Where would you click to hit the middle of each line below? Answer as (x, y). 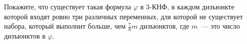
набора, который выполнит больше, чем (65, 26)
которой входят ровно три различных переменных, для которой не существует (124, 16)
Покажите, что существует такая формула (68, 6)
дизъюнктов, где (164, 26)
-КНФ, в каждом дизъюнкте (192, 6)
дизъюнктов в (25, 36)
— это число (220, 26)
